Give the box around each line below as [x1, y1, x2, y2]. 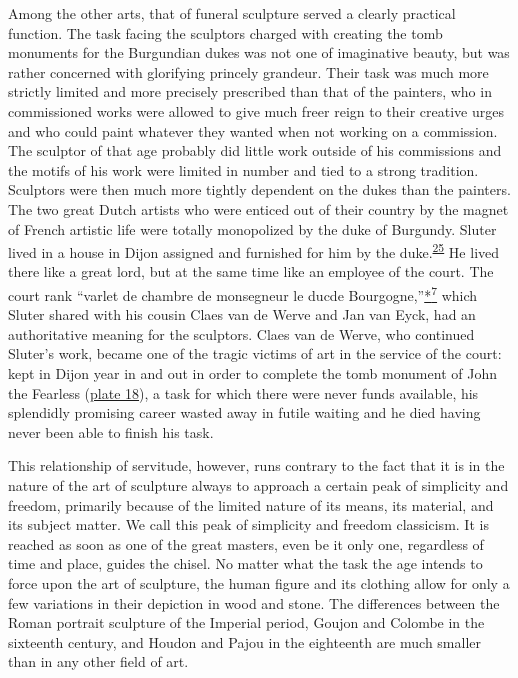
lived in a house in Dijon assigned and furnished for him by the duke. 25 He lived [8, 239, 500, 262]
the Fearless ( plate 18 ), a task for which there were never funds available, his [8, 382, 479, 403]
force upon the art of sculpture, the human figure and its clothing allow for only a [8, 572, 510, 593]
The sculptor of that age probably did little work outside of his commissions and [8, 140, 502, 161]
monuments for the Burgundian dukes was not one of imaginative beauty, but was [8, 42, 510, 63]
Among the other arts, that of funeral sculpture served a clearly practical [8, 3, 456, 23]
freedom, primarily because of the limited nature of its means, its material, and [8, 494, 494, 515]
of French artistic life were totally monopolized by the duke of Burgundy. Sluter [8, 218, 497, 239]
